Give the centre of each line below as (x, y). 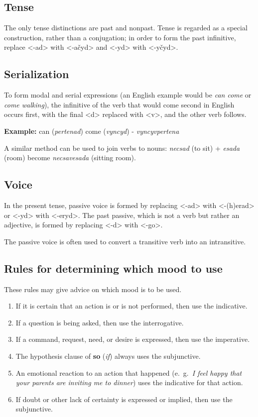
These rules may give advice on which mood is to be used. (93, 289)
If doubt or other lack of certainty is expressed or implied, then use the (124, 399)
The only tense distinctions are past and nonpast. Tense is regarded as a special (126, 28)
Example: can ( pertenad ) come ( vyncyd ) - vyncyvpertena (92, 131)
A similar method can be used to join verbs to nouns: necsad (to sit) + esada (122, 148)
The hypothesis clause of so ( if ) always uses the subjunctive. (108, 356)
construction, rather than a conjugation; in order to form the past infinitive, (120, 37)
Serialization (37, 74)
